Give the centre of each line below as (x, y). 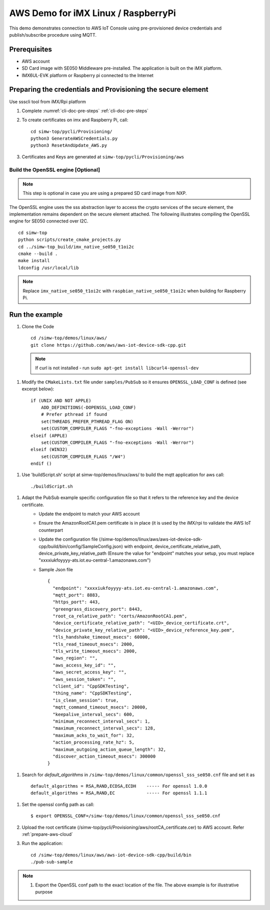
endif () (41, 464)
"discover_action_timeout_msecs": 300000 (104, 756)
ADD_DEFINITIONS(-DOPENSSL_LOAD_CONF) (88, 407)
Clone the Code (38, 326)
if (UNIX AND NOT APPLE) (61, 400)
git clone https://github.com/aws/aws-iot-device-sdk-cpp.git (108, 345)
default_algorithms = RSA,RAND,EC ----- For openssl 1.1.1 (119, 793)
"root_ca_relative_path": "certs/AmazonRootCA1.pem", (120, 616)
